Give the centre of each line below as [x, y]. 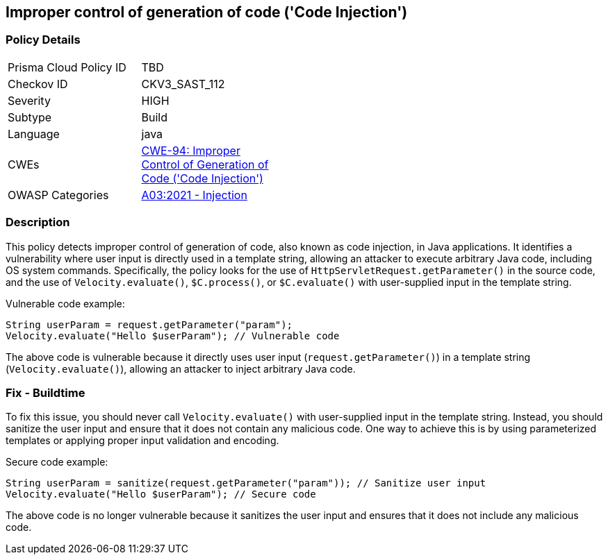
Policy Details [43, 40]
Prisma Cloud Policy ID [67, 67]
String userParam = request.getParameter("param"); [149, 324]
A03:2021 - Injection [194, 195]
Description [38, 222]
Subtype [30, 117]
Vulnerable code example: [65, 303]
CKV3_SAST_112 [183, 84]
